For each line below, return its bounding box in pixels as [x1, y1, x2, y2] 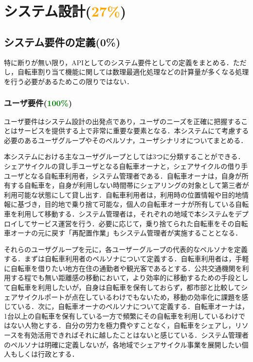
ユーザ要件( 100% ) [4, 97, 72, 109]
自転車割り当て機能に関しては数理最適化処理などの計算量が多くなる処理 [17, 67, 249, 77]
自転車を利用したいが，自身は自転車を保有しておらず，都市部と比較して [10, 282, 241, 292]
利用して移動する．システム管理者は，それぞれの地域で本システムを [17, 208, 235, 218]
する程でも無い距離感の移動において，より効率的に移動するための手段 [10, 272, 235, 283]
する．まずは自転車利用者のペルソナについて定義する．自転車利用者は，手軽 [4, 253, 249, 264]
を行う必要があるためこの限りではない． [4, 76, 133, 86]
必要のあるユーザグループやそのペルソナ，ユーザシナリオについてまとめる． [4, 135, 248, 145]
